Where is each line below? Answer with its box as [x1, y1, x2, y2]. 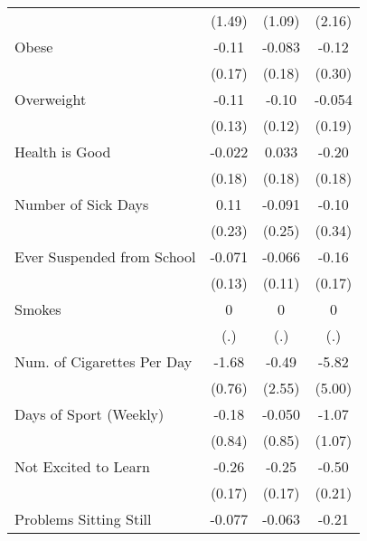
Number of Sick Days [14, 194, 149, 214]
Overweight [14, 89, 87, 109]
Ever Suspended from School [14, 246, 196, 267]
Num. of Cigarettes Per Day [14, 351, 193, 372]
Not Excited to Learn [14, 456, 150, 477]
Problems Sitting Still [14, 508, 152, 529]
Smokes [14, 299, 61, 319]
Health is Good [14, 141, 111, 162]
